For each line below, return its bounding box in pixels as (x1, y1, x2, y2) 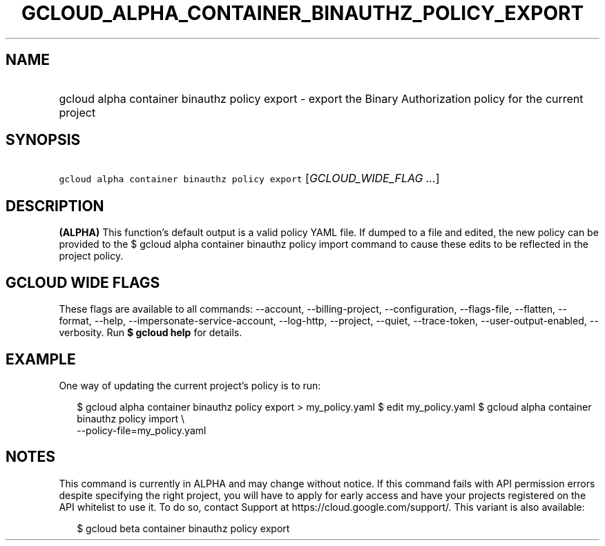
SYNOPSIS (6, 131, 81, 149)
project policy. (59, 250, 124, 262)
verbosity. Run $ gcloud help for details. (59, 326, 242, 339)
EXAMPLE (6, 350, 76, 368)
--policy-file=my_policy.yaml (77, 424, 207, 436)
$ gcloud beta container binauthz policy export (77, 522, 290, 534)
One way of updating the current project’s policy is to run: (59, 379, 321, 391)
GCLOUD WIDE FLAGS (6, 273, 160, 291)
